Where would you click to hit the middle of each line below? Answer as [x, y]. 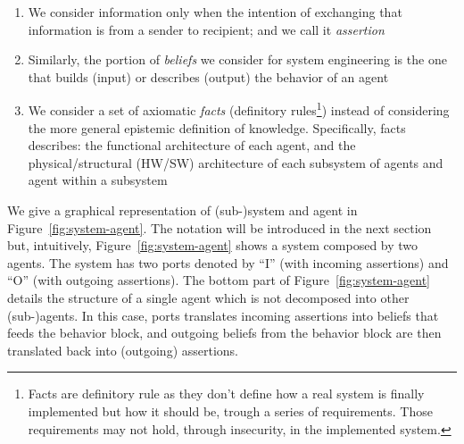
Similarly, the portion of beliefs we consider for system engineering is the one [237, 59]
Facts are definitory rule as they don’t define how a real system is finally [226, 394]
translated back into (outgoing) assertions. [123, 350]
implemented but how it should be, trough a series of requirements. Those [230, 410]
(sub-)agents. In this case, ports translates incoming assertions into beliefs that [223, 315]
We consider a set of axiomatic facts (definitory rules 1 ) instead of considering [239, 109]
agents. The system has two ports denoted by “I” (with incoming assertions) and [228, 262]
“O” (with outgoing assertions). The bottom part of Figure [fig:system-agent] [219, 280]
